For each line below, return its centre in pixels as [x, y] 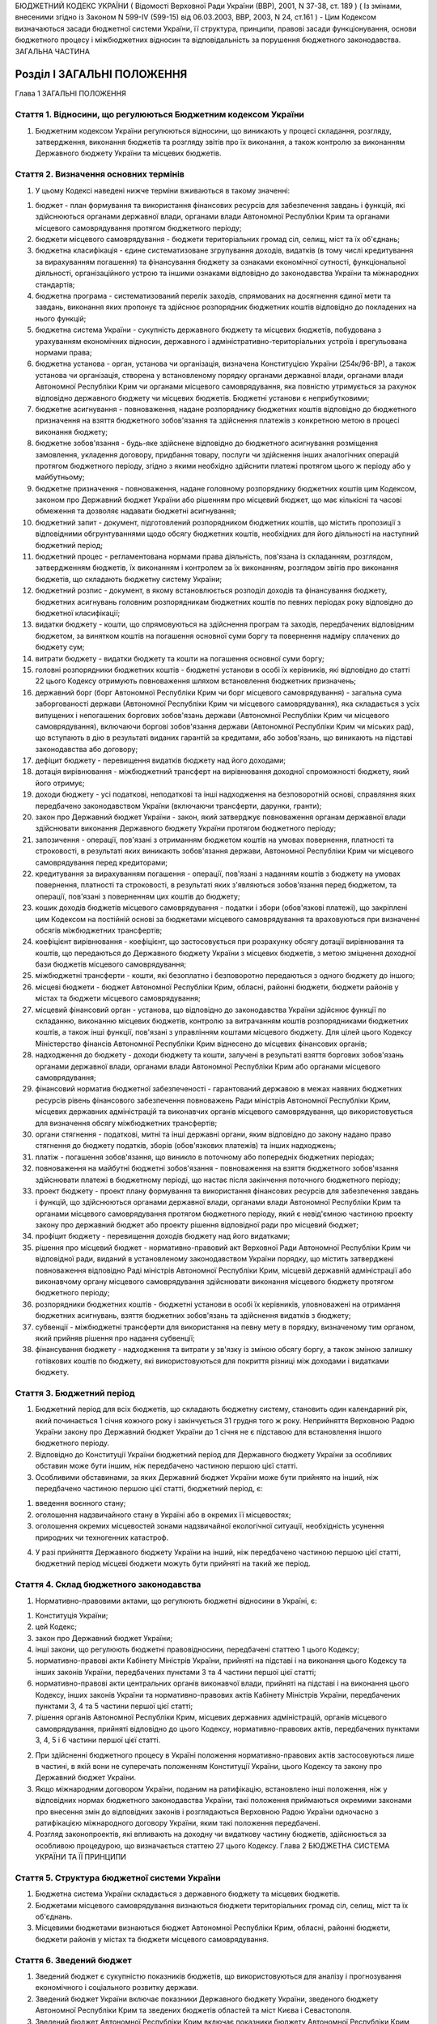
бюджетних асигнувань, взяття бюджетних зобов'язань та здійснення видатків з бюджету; [193, 1316]
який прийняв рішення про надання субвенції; [115, 1338]
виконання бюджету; [72, 432]
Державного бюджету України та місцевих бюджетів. [128, 153]
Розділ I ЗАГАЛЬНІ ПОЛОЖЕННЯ [101, 74]
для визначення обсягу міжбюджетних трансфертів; [126, 1123]
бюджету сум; [60, 647]
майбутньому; [60, 477]
